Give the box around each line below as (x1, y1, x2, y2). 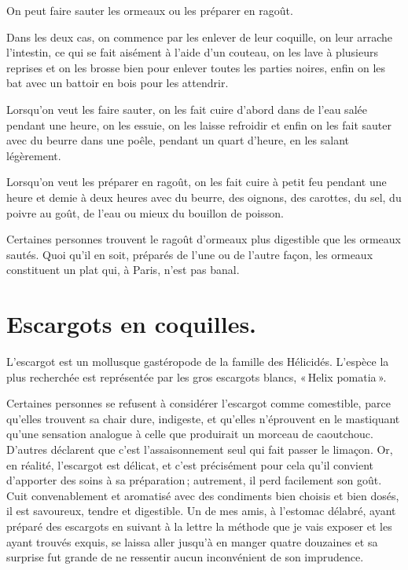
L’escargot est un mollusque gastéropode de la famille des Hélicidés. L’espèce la (6, 353, 389, 370)
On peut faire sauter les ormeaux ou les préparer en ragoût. (6, 2, 293, 18)
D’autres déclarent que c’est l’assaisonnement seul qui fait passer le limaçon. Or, (6, 441, 393, 457)
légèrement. (6, 147, 61, 163)
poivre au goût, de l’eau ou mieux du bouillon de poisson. (6, 204, 284, 221)
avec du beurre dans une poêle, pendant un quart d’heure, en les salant (6, 132, 349, 148)
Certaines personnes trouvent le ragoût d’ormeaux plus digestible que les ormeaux (6, 231, 401, 247)
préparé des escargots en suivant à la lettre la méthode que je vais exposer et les (6, 517, 392, 534)
